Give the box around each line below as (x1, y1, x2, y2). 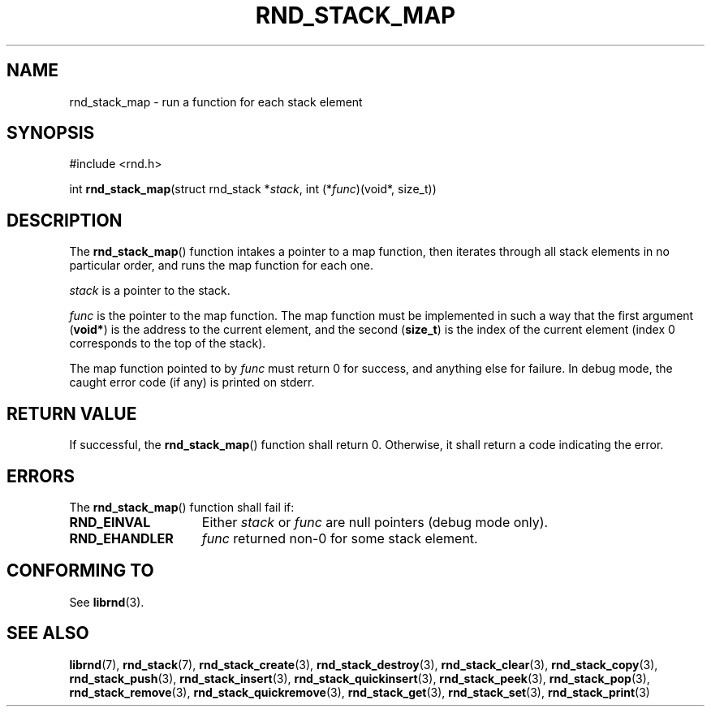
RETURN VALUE (6, 403, 137, 424)
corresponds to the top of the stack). (69, 336, 266, 351)
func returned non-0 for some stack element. (201, 529, 478, 547)
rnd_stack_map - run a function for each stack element (69, 94, 363, 109)
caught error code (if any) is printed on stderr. (69, 375, 315, 390)
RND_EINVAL (69, 513, 151, 530)
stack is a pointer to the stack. (69, 283, 231, 298)
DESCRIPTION (6, 210, 123, 231)
